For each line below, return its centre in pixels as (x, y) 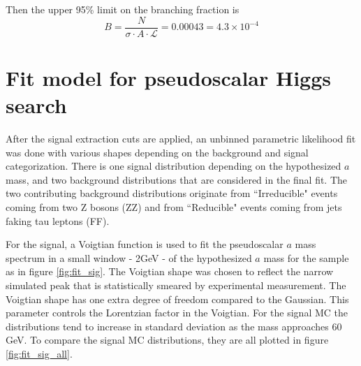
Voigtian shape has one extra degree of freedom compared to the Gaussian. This (177, 299)
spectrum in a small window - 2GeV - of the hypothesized (129, 257)
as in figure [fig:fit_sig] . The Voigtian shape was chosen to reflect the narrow (170, 271)
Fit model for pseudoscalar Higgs (169, 77)
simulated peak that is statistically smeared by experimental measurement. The (176, 285)
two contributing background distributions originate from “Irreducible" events (172, 193)
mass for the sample (306, 257)
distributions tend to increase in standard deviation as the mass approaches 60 (174, 326)
